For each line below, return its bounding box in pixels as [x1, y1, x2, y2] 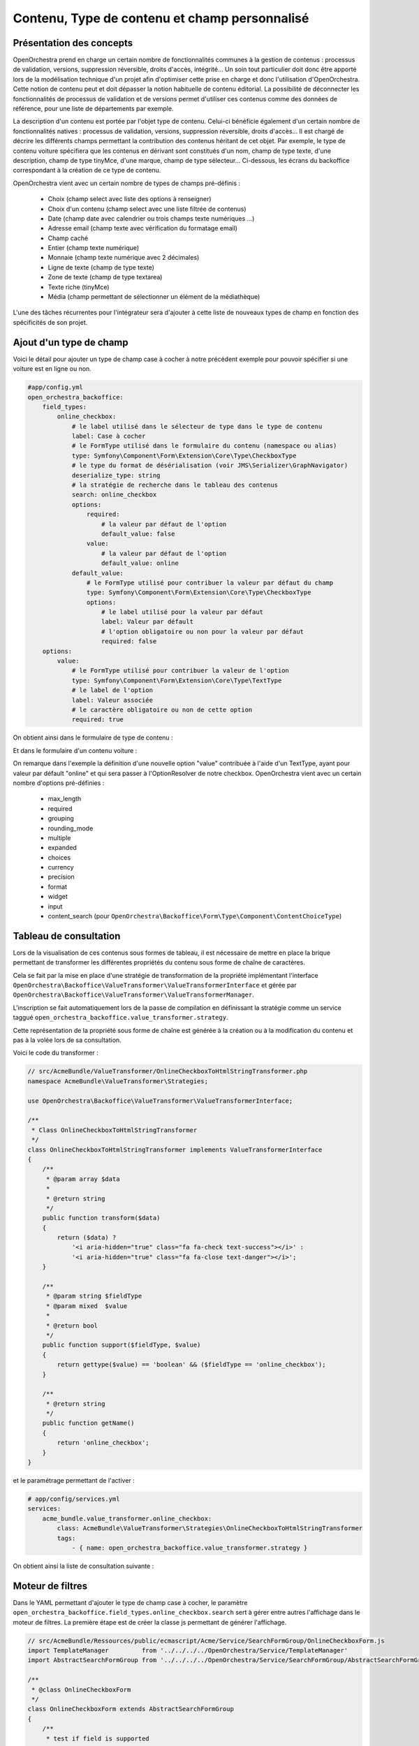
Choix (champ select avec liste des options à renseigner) [47, 195, 212, 203]
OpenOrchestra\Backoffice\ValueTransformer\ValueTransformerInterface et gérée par [13, 981, 297, 990]
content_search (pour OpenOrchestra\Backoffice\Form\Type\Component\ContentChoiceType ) [47, 912, 342, 920]
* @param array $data [45, 1175, 120, 1183]
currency [47, 863, 74, 872]
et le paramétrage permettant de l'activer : [13, 1476, 135, 1485]
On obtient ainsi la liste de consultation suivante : [13, 1562, 154, 1570]
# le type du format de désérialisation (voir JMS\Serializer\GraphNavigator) [71, 462, 348, 469]
